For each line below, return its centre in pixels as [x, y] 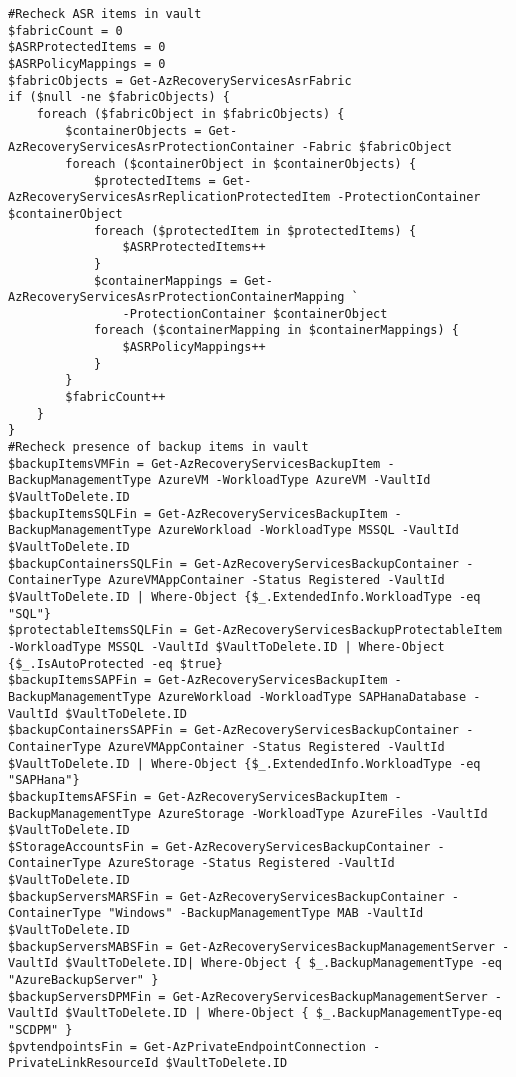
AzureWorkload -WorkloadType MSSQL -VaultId [309, 530]
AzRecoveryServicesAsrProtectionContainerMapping [176, 297]
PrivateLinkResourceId [83, 1063]
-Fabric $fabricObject [376, 147]
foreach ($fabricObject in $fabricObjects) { [190, 113]
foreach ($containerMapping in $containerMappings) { [276, 330]
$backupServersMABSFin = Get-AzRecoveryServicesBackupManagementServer [251, 946]
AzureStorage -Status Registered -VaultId [251, 863]
